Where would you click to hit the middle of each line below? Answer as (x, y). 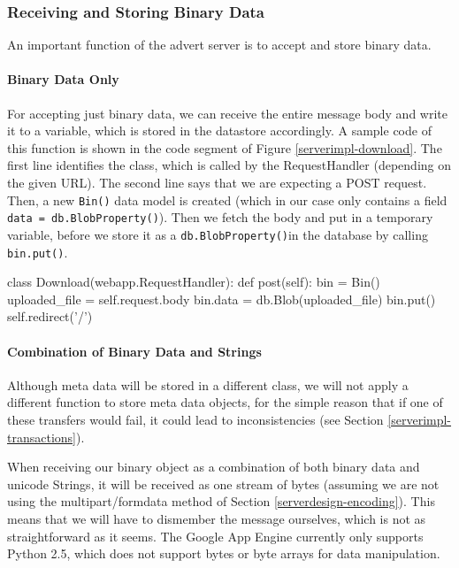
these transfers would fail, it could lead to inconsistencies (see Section (195, 419)
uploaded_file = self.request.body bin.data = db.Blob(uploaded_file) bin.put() (222, 299)
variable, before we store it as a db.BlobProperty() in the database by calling (218, 234)
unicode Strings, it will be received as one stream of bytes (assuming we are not (223, 484)
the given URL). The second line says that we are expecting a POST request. (217, 182)
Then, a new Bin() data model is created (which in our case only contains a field (227, 200)
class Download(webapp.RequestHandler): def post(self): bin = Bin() (194, 282)
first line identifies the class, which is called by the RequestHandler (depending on (229, 165)
